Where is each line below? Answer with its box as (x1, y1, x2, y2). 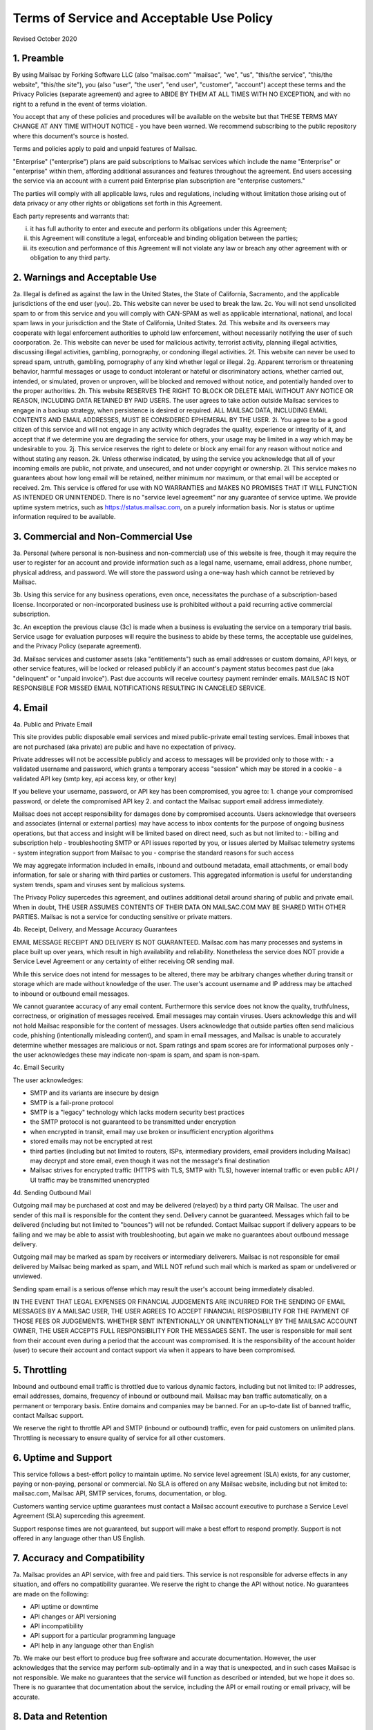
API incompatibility (30, 1621, 84, 1630)
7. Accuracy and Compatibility (12, 1552, 145, 1564)
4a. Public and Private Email (12, 720, 93, 728)
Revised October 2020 (12, 35, 77, 43)
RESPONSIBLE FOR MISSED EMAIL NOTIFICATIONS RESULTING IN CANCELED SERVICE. (12, 684, 266, 692)
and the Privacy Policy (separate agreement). (12, 642, 142, 650)
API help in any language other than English (30, 1641, 155, 1650)
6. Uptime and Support (12, 1452, 113, 1464)
